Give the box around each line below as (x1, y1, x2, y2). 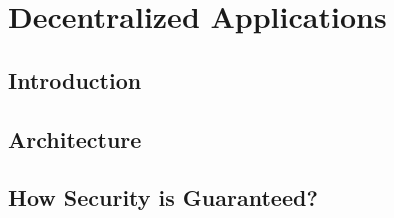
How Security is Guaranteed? (8, 182, 318, 213)
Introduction (8, 64, 142, 95)
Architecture (8, 123, 142, 154)
